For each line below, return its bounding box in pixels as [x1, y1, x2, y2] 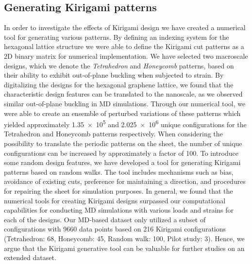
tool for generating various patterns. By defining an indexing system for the [4, 32, 229, 42]
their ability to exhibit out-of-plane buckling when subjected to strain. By [4, 70, 224, 80]
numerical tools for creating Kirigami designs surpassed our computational [4, 195, 226, 205]
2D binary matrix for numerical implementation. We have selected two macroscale [4, 50, 248, 61]
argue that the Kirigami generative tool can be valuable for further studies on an [4, 243, 245, 253]
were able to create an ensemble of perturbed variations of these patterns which [4, 108, 241, 118]
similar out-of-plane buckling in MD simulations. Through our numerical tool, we [4, 98, 246, 108]
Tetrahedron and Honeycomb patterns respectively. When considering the [4, 129, 223, 139]
